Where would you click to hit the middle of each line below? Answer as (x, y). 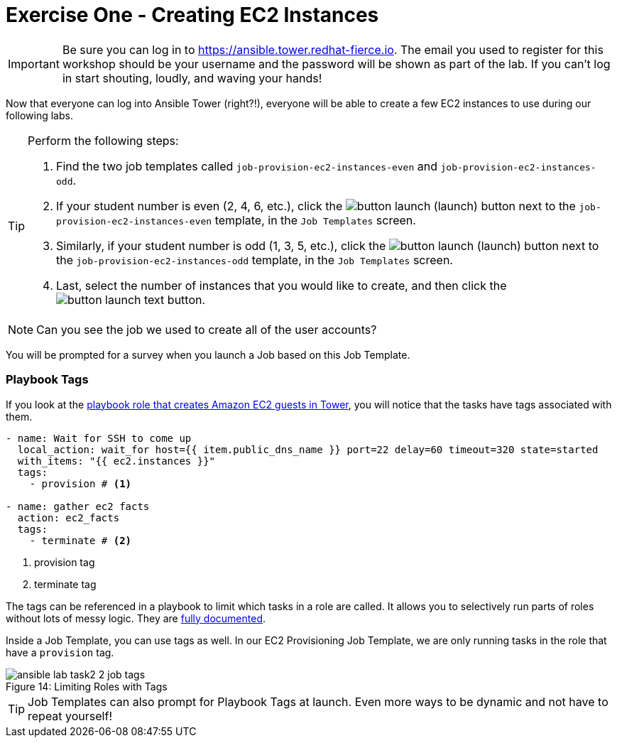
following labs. (39, 115)
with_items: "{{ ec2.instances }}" (116, 461)
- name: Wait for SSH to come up (99, 438)
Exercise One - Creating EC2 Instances (192, 15)
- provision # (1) (81, 483)
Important (34, 64)
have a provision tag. (60, 652)
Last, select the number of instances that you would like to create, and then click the (282, 285)
